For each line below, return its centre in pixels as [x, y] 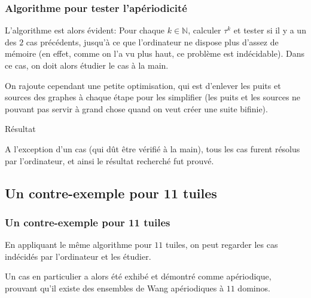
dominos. [254, 288]
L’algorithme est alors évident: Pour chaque [85, 30]
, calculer [205, 30]
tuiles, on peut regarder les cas [222, 245]
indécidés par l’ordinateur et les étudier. [78, 256]
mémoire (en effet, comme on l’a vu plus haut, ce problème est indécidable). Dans [155, 53]
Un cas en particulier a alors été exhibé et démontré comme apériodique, [138, 276]
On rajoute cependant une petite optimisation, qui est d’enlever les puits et [143, 85]
